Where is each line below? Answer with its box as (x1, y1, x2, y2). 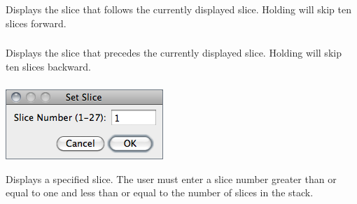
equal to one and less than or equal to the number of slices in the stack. (6, 185, 314, 200)
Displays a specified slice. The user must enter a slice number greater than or (6, 171, 337, 186)
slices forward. (6, 15, 66, 30)
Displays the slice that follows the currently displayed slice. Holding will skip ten (6, 1, 351, 16)
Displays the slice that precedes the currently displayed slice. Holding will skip (6, 45, 342, 60)
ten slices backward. (6, 59, 91, 73)
